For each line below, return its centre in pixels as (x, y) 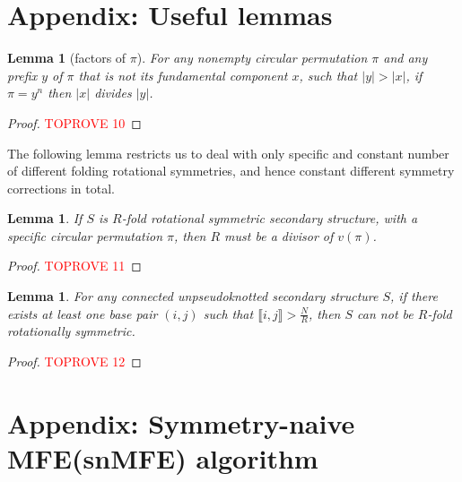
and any (405, 58)
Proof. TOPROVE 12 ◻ (74, 361)
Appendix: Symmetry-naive (181, 422)
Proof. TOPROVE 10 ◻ (74, 122)
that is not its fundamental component (183, 75)
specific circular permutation (85, 235)
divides (113, 93)
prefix (22, 75)
